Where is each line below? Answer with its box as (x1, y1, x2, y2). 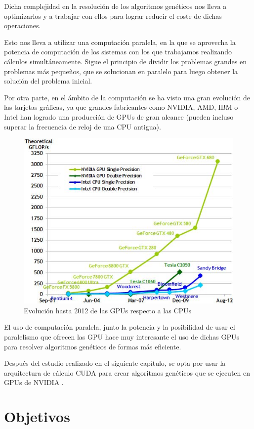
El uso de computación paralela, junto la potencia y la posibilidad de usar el (4, 322, 235, 332)
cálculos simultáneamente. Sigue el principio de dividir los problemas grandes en (4, 56, 247, 66)
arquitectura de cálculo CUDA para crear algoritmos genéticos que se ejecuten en (4, 367, 250, 378)
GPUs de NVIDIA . (4, 377, 64, 387)
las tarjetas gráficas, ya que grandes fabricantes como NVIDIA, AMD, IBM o (4, 102, 238, 112)
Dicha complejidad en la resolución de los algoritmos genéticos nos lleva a (4, 1, 227, 11)
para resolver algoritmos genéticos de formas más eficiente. (4, 341, 181, 351)
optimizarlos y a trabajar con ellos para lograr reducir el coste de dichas (4, 10, 222, 21)
